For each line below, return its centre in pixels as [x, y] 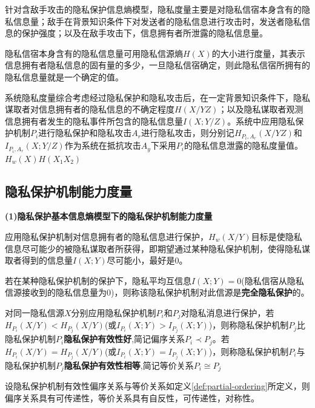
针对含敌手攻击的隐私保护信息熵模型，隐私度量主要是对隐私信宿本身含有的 [153, 9]
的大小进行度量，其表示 [258, 53]
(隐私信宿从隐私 [273, 280]
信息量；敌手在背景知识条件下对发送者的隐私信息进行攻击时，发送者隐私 [157, 21]
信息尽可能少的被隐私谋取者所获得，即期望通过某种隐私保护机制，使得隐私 [153, 248]
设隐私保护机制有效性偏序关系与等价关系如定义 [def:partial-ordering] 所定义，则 [157, 386]
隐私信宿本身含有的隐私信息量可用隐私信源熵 [94, 53]
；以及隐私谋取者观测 [261, 109]
